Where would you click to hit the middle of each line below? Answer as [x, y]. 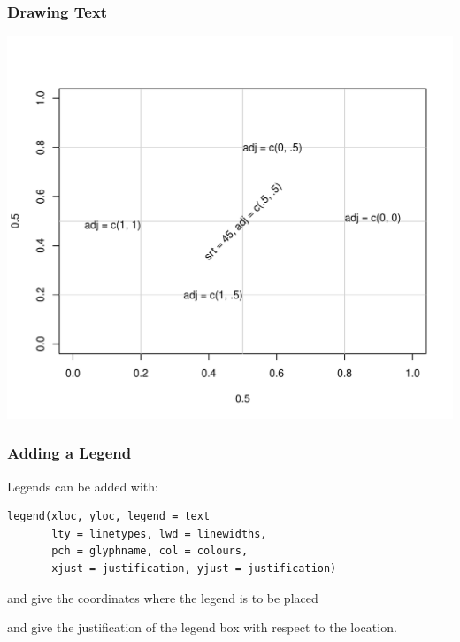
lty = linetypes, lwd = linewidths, [159, 534]
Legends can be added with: [83, 486]
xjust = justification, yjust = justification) [194, 569]
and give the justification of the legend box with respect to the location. [202, 627]
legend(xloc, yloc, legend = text [109, 517]
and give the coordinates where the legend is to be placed [163, 597]
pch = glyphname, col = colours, [150, 551]
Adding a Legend [69, 453]
